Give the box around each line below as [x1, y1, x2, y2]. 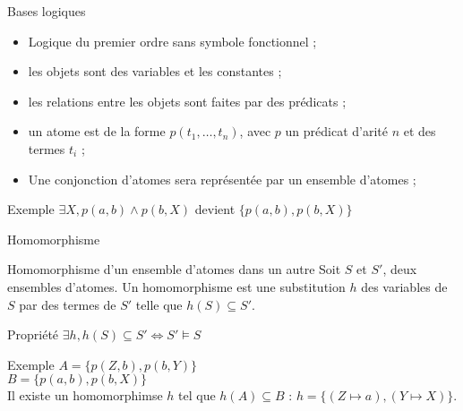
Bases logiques [7, 2, 86, 20]
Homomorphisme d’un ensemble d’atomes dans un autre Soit [7, 260, 341, 278]
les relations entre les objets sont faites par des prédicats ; [28, 91, 347, 110]
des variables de [361, 277, 448, 295]
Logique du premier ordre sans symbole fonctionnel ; [28, 31, 317, 50]
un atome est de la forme [28, 122, 166, 141]
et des [403, 122, 436, 141]
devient [194, 200, 236, 218]
